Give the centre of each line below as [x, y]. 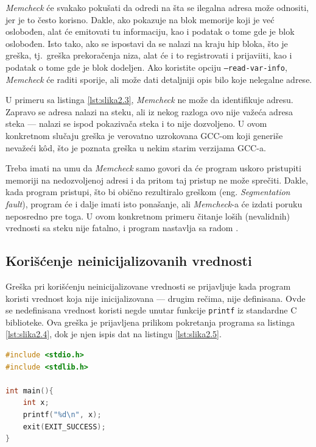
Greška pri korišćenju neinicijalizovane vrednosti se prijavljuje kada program [148, 286]
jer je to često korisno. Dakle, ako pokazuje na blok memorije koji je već [140, 19]
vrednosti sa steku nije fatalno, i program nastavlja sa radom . [122, 228]
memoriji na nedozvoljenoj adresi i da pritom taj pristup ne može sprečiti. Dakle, [157, 180]
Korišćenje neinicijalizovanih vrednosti [129, 261]
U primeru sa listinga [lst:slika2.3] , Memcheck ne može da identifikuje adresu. [149, 100]
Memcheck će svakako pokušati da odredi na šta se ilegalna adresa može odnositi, [157, 7]
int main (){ [30, 391]
